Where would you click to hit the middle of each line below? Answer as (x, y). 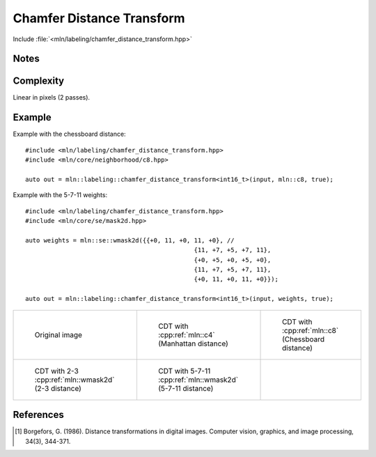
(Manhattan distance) (193, 343)
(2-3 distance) (58, 388)
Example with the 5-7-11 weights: (60, 195)
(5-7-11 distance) (186, 388)
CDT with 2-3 (57, 371)
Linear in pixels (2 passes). (52, 98)
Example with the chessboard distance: (69, 134)
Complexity (39, 81)
